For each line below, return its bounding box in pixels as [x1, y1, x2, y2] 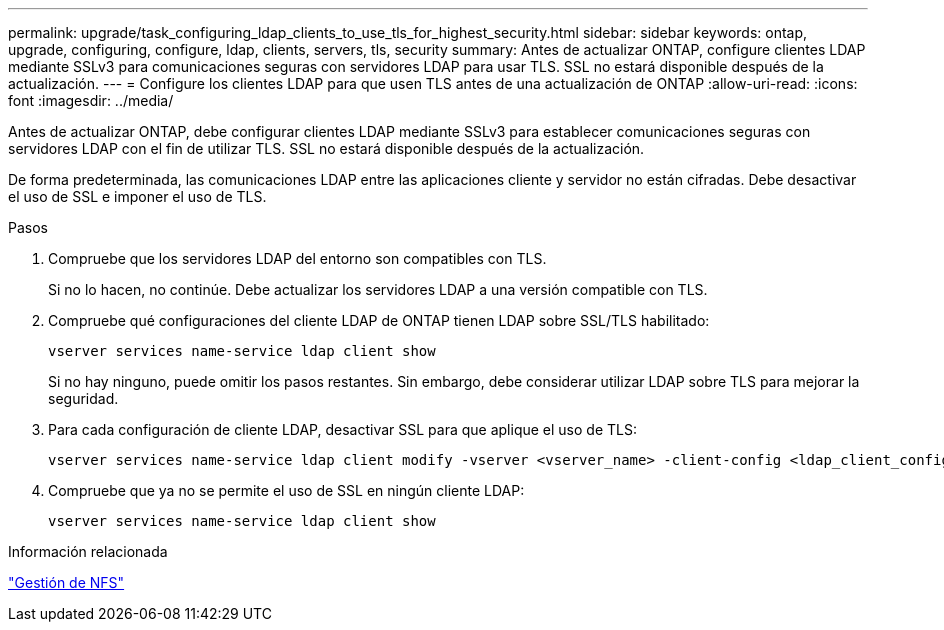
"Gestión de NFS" [8, 574, 125, 591]
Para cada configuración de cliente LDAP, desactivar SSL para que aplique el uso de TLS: [48, 421, 637, 438]
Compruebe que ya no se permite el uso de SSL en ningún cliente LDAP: [48, 482, 525, 499]
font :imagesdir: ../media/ [8, 92, 174, 109]
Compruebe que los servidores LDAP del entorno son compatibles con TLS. [48, 250, 547, 267]
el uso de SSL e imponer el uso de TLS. [8, 188, 267, 205]
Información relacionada [8, 543, 168, 560]
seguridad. [48, 390, 119, 407]
